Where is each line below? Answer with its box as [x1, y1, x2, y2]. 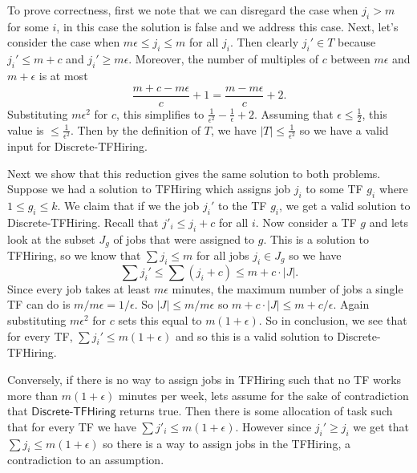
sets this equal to [118, 311, 202, 328]
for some [7, 18, 49, 34]
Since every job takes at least [7, 280, 151, 297]
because [338, 34, 376, 51]
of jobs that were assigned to [113, 230, 255, 247]
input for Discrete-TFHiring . [7, 137, 148, 154]
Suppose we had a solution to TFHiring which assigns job [7, 180, 290, 197]
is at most [38, 67, 88, 83]
